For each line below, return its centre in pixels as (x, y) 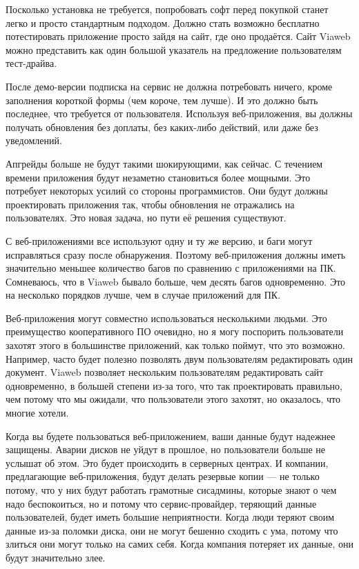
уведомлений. (34, 140)
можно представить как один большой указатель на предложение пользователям (174, 49)
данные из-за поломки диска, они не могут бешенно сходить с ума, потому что (172, 530)
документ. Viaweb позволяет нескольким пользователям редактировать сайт (165, 372)
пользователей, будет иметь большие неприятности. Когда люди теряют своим (170, 517)
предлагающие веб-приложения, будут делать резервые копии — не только (163, 476)
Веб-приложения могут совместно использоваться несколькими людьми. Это (166, 318)
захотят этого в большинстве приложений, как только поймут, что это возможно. (175, 345)
